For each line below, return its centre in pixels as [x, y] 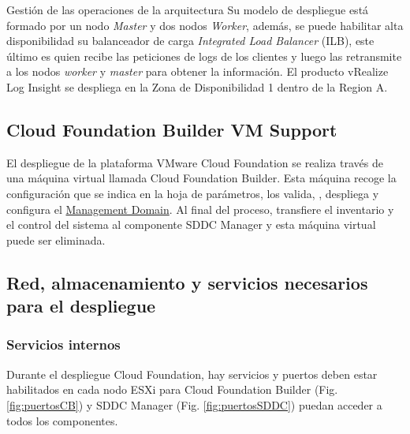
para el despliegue [81, 306]
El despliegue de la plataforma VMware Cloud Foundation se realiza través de [195, 162]
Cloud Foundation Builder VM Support [172, 129]
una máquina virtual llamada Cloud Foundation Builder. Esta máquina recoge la [201, 178]
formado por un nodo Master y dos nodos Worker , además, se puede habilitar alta [205, 25]
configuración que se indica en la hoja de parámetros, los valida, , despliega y [193, 193]
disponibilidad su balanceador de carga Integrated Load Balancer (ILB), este [190, 41]
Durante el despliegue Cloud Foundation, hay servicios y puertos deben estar [192, 374]
